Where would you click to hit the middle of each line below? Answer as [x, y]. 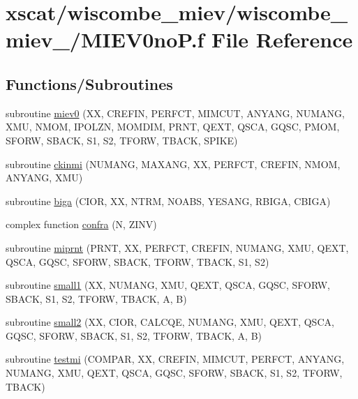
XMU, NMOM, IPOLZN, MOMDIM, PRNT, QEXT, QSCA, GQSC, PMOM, [173, 127]
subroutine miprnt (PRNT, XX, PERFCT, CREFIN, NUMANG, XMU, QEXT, [177, 247]
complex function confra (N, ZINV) [81, 224]
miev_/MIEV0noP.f [105, 39]
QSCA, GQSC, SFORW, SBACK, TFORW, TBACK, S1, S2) [137, 261]
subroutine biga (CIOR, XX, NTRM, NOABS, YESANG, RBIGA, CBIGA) [168, 201]
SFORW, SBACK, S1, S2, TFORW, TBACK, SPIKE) [122, 140]
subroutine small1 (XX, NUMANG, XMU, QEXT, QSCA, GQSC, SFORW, [168, 285]
